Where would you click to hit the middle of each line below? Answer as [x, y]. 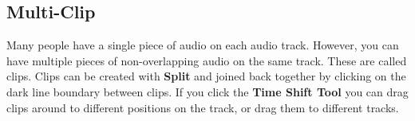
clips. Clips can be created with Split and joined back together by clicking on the [206, 76]
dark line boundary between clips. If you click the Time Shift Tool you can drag [207, 91]
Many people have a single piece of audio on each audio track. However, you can [203, 45]
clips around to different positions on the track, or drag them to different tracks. [203, 107]
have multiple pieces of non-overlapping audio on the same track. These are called [207, 60]
